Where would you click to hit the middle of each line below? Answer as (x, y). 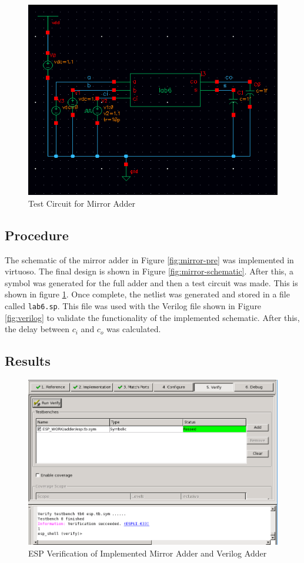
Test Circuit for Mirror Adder (82, 203)
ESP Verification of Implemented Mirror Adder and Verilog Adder (148, 553)
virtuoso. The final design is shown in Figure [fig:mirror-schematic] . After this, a (149, 271)
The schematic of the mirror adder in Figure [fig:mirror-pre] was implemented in (149, 259)
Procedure (37, 235)
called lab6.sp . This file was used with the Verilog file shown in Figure (133, 305)
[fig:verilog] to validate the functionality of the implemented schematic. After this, (152, 317)
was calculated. (134, 329)
